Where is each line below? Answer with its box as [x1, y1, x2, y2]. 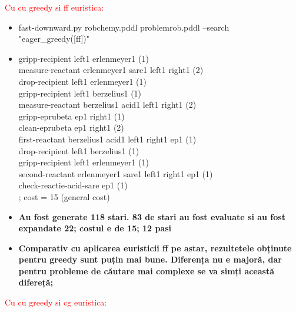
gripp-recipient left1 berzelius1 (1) [18, 87, 142, 99]
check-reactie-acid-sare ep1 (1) [18, 179, 128, 191]
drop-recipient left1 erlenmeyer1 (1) [18, 75, 147, 87]
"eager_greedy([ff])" [18, 32, 90, 45]
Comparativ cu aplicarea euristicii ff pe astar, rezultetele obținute [18, 241, 292, 254]
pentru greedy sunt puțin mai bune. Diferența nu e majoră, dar [18, 253, 282, 265]
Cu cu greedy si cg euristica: [5, 296, 107, 308]
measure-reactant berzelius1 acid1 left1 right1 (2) [18, 98, 197, 111]
